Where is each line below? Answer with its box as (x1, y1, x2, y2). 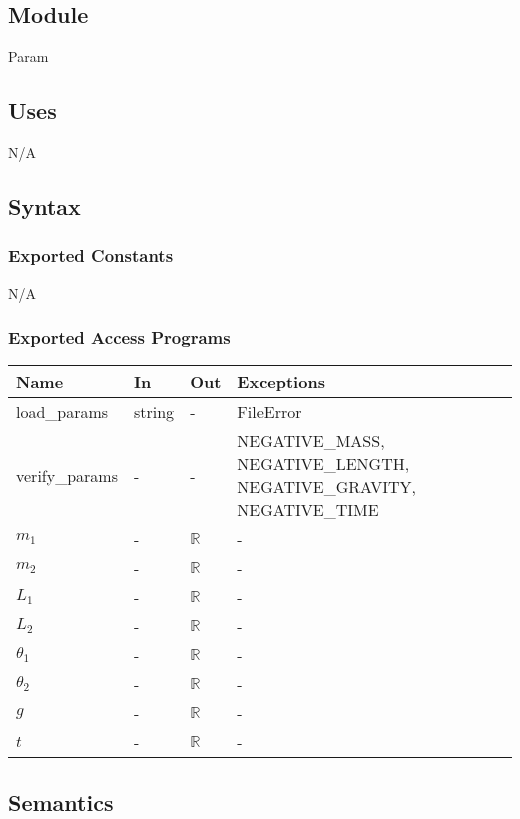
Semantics (8, 786, 114, 817)
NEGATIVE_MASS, (237, 429, 385, 453)
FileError (237, 400, 302, 424)
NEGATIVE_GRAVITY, (237, 475, 417, 499)
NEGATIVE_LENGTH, (237, 452, 410, 476)
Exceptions (237, 370, 325, 394)
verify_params (16, 463, 118, 487)
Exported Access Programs (8, 325, 231, 350)
